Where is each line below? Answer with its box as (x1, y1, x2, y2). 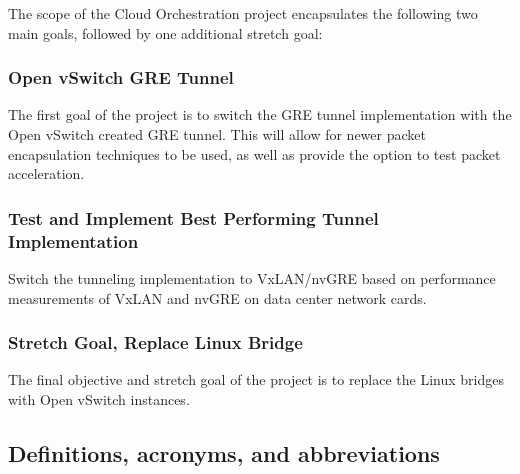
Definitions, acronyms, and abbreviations (8, 437, 440, 468)
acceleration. (8, 163, 85, 184)
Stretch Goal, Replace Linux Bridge (8, 330, 303, 355)
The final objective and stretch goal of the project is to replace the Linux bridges (8, 369, 505, 390)
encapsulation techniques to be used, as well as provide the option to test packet (8, 143, 501, 164)
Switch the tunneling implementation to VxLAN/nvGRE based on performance (8, 267, 496, 288)
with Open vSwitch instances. (8, 388, 190, 409)
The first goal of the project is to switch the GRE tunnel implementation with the (8, 104, 512, 125)
